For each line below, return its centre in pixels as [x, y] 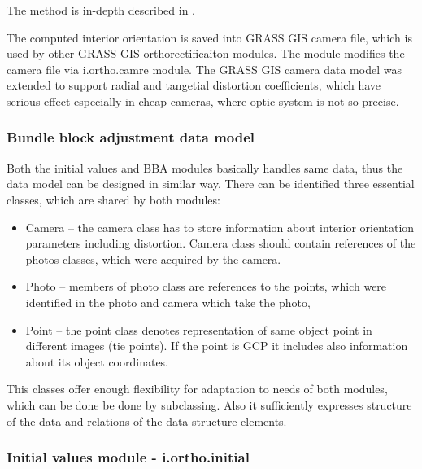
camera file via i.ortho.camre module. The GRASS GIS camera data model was [204, 69]
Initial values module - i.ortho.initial [128, 457]
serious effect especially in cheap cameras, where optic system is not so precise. [203, 101]
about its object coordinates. [97, 361]
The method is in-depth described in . [101, 10]
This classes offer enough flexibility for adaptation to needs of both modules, [197, 389]
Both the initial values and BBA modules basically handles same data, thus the [205, 167]
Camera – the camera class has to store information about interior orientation [220, 227]
